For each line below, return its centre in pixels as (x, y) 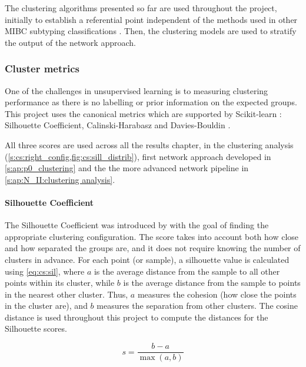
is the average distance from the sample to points (212, 283)
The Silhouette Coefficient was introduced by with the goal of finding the (137, 225)
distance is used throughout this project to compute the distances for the (137, 317)
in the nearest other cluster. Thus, (66, 294)
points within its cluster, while (60, 283)
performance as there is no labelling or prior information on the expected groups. (151, 102)
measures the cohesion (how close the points (217, 294)
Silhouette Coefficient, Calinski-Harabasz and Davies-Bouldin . (118, 125)
